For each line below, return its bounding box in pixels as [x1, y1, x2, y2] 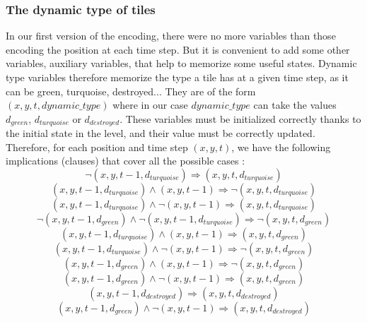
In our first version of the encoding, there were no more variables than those [6, 28, 336, 43]
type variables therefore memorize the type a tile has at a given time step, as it [6, 70, 349, 84]
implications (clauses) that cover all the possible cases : [6, 153, 245, 168]
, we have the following [231, 139, 331, 154]
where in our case [112, 97, 188, 112]
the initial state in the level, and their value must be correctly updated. [6, 126, 315, 141]
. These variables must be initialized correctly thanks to [120, 111, 361, 126]
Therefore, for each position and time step [6, 139, 188, 154]
